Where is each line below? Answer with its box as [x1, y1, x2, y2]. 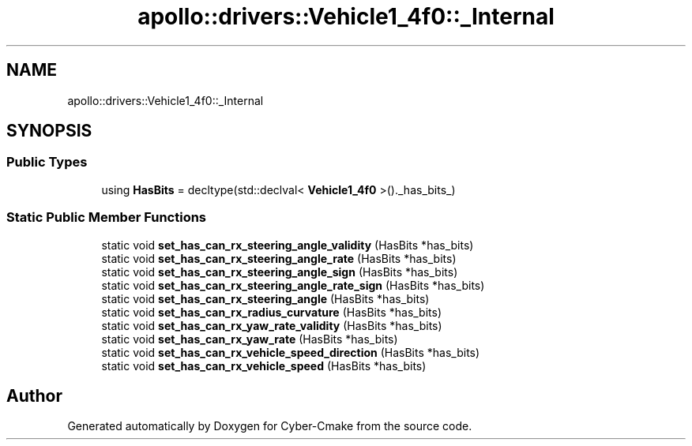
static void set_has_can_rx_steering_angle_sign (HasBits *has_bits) [101, 264, 458, 279]
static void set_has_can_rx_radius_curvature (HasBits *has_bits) [101, 305, 442, 319]
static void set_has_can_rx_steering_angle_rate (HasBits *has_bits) [101, 251, 457, 265]
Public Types [6, 154, 88, 171]
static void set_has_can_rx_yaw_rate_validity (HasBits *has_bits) [101, 318, 442, 332]
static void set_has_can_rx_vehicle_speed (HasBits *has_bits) [101, 358, 427, 373]
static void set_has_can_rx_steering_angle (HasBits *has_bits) [101, 291, 430, 305]
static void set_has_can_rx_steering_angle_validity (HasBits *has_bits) [101, 238, 474, 252]
